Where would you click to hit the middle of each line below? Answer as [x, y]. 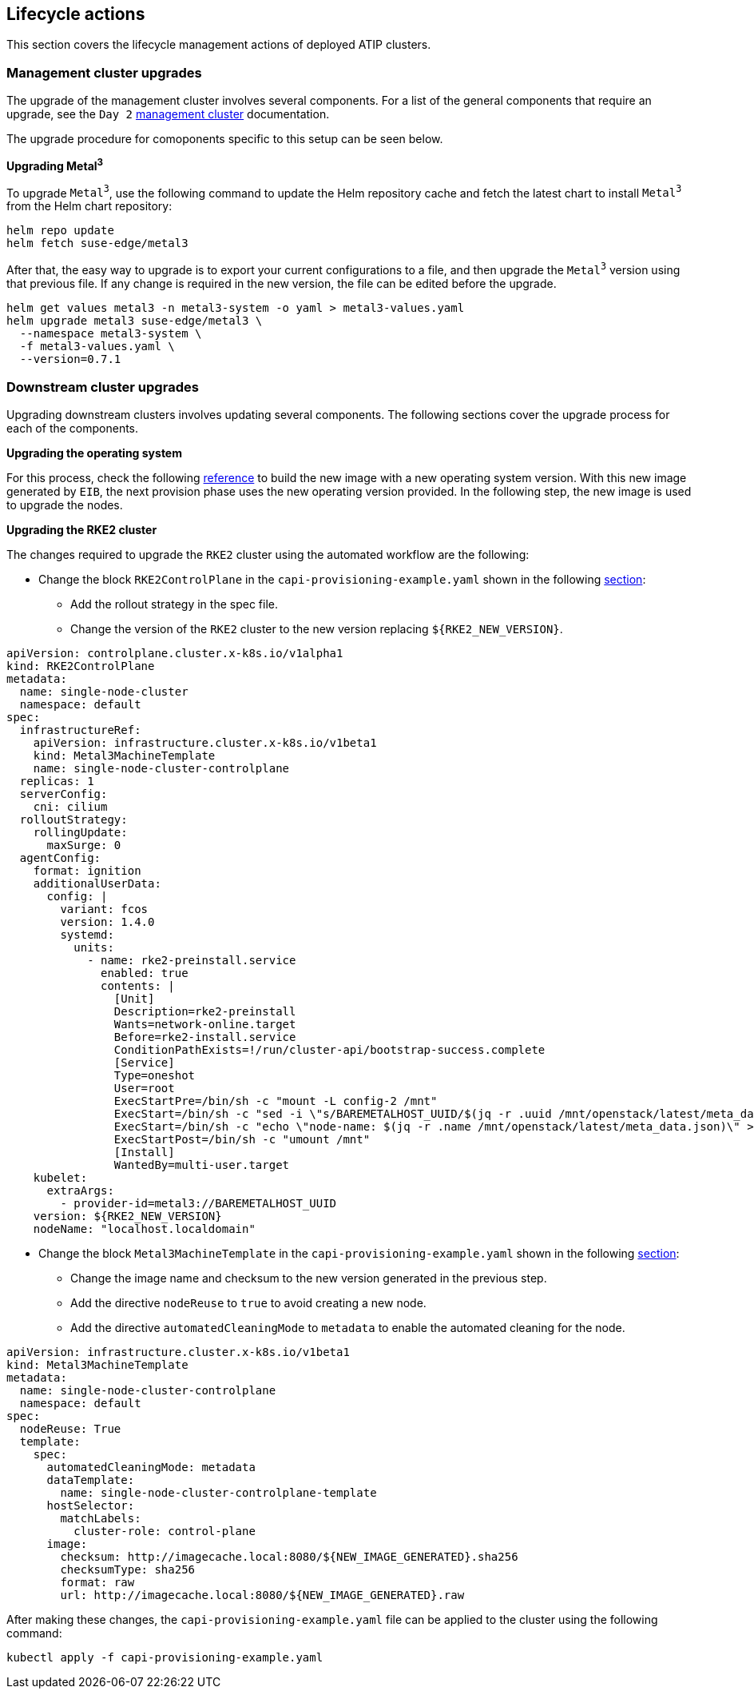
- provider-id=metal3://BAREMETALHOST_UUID [198, 1203]
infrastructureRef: [80, 730]
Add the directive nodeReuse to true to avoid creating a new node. [248, 1302]
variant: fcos [104, 909]
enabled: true [145, 973]
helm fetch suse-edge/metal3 [97, 243]
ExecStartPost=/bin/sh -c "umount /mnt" [242, 1139]
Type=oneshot [155, 1075]
